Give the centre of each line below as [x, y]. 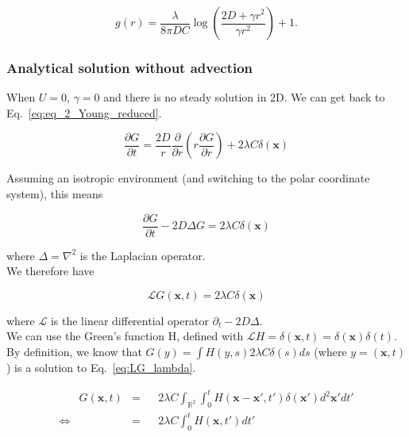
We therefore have [50, 271]
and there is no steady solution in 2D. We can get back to [244, 97]
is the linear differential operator [129, 320]
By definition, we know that [74, 352]
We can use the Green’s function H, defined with [125, 336]
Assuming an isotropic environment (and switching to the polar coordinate [188, 178]
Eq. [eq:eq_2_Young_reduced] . [84, 112]
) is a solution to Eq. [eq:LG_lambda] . [101, 368]
